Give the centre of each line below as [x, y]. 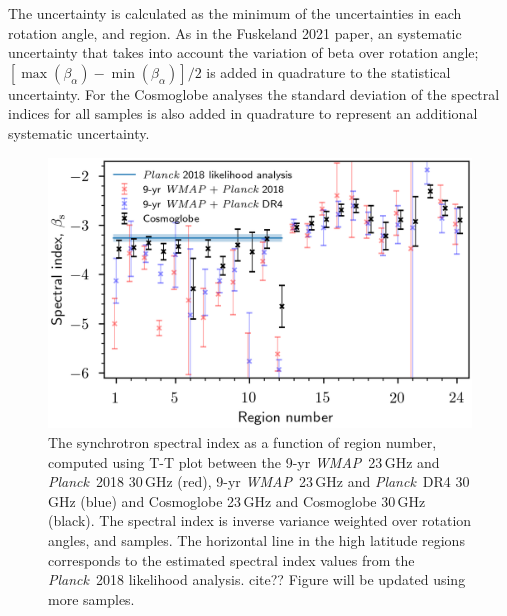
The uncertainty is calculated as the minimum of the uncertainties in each [235, 13]
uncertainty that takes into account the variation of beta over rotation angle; [243, 52]
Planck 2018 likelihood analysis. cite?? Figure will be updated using [257, 579]
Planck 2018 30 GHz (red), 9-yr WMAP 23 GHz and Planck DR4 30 [259, 481]
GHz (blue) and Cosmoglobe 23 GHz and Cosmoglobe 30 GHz [237, 500]
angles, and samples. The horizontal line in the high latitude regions [256, 539]
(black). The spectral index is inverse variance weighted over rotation [260, 520]
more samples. [91, 598]
